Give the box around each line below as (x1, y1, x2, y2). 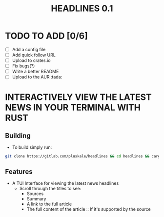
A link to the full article (26, 201, 72, 207)
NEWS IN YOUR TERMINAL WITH (5, 102, 141, 113)
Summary (26, 196, 46, 201)
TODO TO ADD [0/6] (5, 30, 88, 41)
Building (5, 131, 31, 139)
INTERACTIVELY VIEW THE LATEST (5, 91, 152, 102)
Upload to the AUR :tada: (12, 74, 62, 80)
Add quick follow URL (12, 52, 56, 58)
